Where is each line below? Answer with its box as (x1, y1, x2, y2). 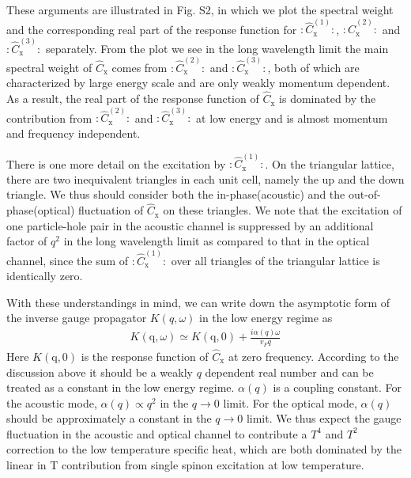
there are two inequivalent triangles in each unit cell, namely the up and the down (6, 170, 405, 187)
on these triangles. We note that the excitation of (163, 202, 402, 218)
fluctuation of (78, 202, 144, 218)
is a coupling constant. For (273, 379, 402, 396)
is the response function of (81, 347, 209, 364)
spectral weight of (6, 59, 92, 75)
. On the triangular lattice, (265, 155, 394, 172)
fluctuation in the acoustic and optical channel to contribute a (6, 425, 307, 442)
